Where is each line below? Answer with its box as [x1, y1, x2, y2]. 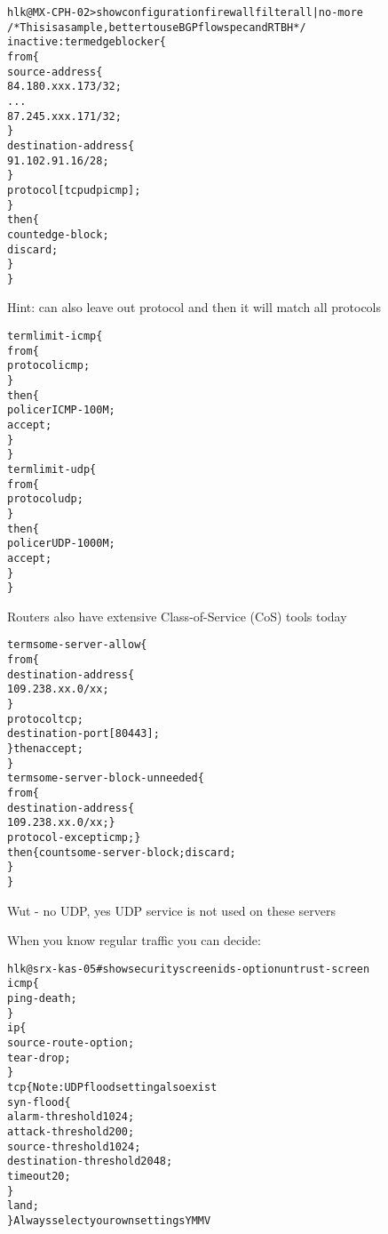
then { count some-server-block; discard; [7, 845, 236, 859]
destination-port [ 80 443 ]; [7, 727, 160, 741]
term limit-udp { [7, 462, 97, 476]
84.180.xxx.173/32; [7, 80, 122, 93]
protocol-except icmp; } [7, 831, 141, 844]
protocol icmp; [7, 359, 91, 373]
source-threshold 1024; [7, 1140, 141, 1153]
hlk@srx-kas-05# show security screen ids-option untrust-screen [7, 962, 370, 975]
